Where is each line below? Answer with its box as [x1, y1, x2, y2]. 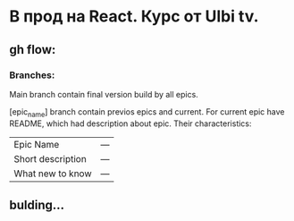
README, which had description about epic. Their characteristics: [9, 118, 252, 129]
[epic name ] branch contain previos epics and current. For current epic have [9, 106, 285, 119]
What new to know [13, 167, 92, 180]
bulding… [9, 198, 65, 213]
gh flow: [9, 42, 56, 57]
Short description [13, 152, 87, 165]
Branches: [9, 69, 55, 81]
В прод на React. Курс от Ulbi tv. [9, 6, 259, 27]
